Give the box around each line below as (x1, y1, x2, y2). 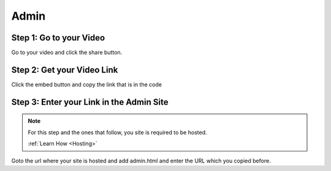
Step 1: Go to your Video (11, 32, 105, 43)
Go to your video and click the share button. (11, 49, 123, 56)
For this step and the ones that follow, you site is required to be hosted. (28, 129, 207, 136)
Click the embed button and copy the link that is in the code (11, 80, 162, 88)
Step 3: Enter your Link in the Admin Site (11, 97, 169, 107)
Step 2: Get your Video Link (11, 64, 118, 75)
